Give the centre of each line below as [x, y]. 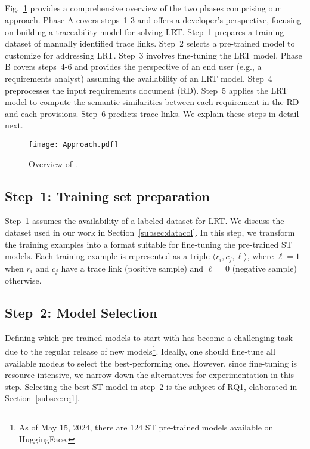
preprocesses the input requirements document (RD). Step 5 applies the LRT [146, 90]
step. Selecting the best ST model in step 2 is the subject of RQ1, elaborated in [151, 386]
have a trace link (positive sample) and [132, 268]
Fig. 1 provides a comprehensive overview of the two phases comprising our [143, 8]
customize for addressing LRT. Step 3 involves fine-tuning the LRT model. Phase [154, 55]
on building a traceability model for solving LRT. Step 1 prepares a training [145, 31]
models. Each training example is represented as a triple [107, 256]
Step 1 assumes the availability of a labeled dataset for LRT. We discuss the [145, 221]
